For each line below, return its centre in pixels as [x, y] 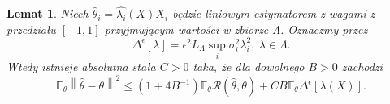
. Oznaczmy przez [324, 29]
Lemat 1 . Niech [48, 13]
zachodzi [362, 67]
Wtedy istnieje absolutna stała [81, 67]
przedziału [31, 29]
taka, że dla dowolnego [249, 67]
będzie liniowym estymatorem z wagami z [274, 13]
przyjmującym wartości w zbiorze [186, 29]
